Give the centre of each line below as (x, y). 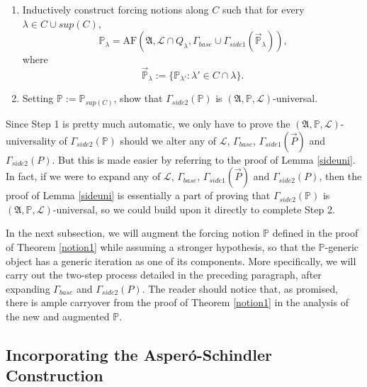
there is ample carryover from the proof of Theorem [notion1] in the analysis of (177, 302)
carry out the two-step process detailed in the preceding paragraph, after (164, 275)
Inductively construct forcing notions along (115, 9)
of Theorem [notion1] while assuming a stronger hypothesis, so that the (160, 246)
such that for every (263, 9)
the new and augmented (58, 316)
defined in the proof (315, 233)
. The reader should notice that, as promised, (240, 288)
